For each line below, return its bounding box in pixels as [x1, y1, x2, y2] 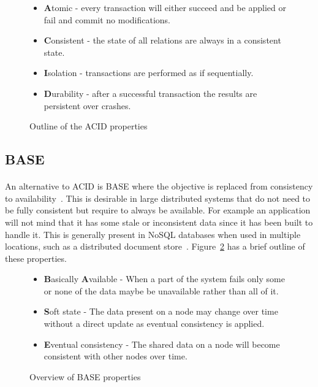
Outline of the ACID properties [29, 120, 148, 132]
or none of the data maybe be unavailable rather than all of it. [44, 284, 279, 297]
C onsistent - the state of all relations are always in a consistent [44, 34, 281, 47]
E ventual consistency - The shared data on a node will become [44, 337, 280, 350]
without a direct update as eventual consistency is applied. [44, 317, 265, 330]
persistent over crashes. [44, 99, 131, 112]
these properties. [5, 251, 67, 264]
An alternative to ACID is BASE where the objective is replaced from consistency [5, 180, 313, 193]
